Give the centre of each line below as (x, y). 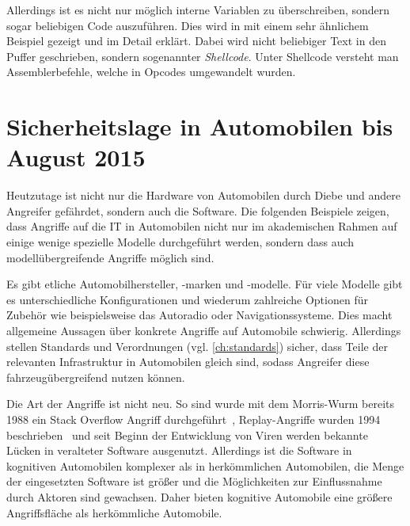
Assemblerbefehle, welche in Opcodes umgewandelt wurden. (151, 72)
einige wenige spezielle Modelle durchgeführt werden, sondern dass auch (180, 242)
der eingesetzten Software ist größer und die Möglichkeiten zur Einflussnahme (194, 481)
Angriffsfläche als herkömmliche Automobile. (114, 512)
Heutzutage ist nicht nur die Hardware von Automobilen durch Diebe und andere (203, 195)
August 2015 (76, 157)
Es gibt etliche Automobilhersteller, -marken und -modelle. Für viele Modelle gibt (205, 284)
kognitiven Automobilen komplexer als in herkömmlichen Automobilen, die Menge (205, 465)
